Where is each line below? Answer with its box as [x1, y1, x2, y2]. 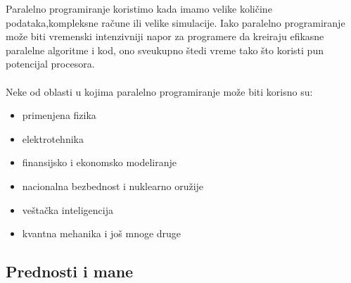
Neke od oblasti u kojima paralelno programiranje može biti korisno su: [6, 84, 313, 99]
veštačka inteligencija [22, 202, 113, 217]
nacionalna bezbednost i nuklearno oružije [22, 178, 204, 193]
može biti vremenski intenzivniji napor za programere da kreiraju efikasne [6, 29, 324, 44]
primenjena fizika [22, 108, 96, 122]
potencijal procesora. [6, 56, 95, 71]
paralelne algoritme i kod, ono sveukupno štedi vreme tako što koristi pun [6, 42, 324, 57]
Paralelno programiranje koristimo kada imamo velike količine [6, 1, 272, 15]
